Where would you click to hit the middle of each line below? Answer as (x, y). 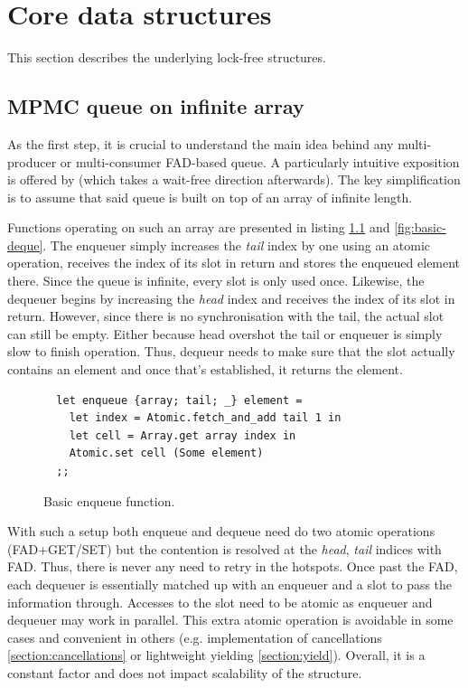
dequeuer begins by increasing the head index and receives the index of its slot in (231, 298)
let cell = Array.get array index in (183, 435)
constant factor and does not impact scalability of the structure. (185, 672)
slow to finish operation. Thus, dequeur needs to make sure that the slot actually (231, 351)
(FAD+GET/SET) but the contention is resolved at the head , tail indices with (225, 548)
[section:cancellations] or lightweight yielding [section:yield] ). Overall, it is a (216, 655)
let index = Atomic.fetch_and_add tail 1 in (205, 418)
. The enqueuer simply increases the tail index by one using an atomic (237, 245)
